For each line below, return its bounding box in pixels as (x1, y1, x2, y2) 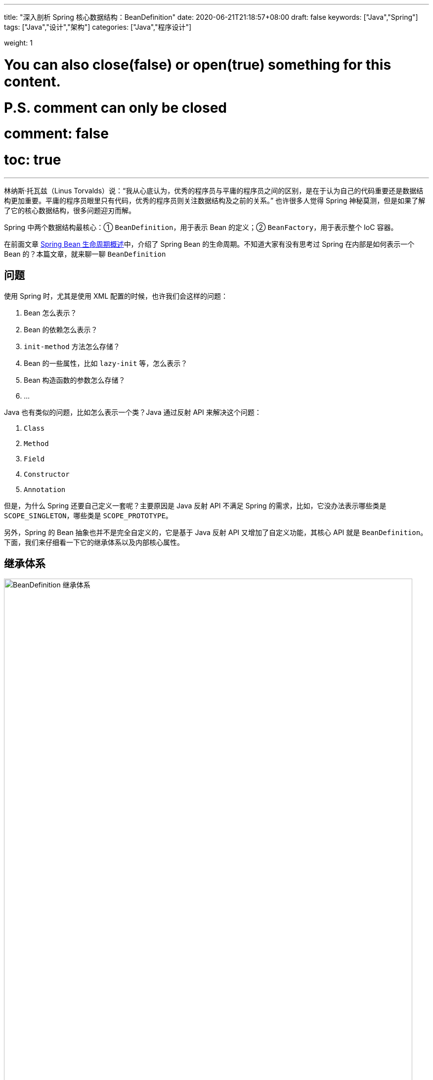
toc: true (4, 151, 61, 168)
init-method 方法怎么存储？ (24, 342, 120, 351)
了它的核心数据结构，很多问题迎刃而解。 (4, 206, 135, 215)
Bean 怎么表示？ (24, 308, 77, 317)
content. (4, 73, 61, 90)
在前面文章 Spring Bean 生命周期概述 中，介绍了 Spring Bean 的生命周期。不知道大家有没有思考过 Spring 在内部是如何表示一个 (4, 239, 415, 248)
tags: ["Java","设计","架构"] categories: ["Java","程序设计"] (4, 23, 192, 31)
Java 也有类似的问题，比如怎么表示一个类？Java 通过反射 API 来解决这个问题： (4, 407, 261, 416)
